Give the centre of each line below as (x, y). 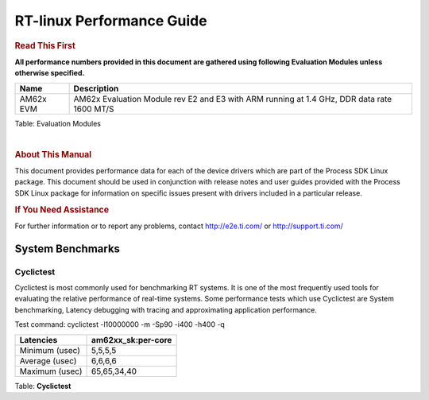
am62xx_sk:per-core (132, 340)
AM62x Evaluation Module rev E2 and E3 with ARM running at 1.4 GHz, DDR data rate (233, 99)
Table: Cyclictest (43, 386)
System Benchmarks (68, 249)
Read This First (45, 45)
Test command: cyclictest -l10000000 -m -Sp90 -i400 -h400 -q (120, 324)
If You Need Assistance (62, 209)
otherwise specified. (50, 73)
